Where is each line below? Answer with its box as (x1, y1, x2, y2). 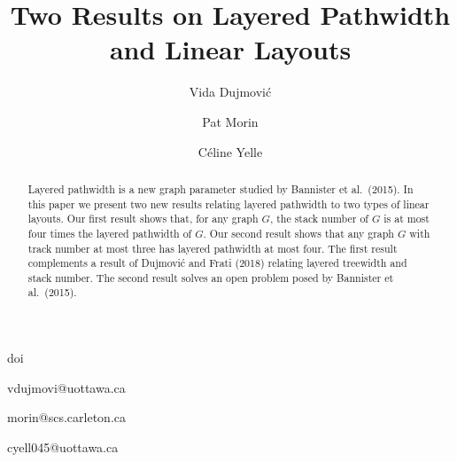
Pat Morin (202, 112, 259, 130)
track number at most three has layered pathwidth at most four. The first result (27, 240, 398, 255)
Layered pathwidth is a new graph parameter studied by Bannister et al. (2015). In (27, 181, 414, 196)
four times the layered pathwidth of (27, 225, 192, 240)
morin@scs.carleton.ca (7, 408, 127, 427)
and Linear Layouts (109, 31, 352, 67)
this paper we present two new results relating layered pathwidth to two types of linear (27, 196, 430, 211)
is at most (383, 211, 430, 226)
